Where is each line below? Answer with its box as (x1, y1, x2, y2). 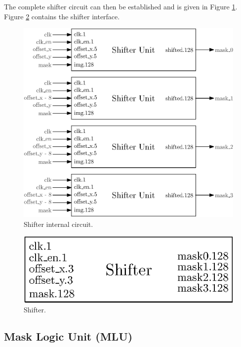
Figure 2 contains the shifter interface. (4, 11, 120, 21)
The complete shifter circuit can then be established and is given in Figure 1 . (4, 1, 238, 11)
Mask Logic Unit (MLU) (4, 329, 133, 344)
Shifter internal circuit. (24, 218, 93, 229)
